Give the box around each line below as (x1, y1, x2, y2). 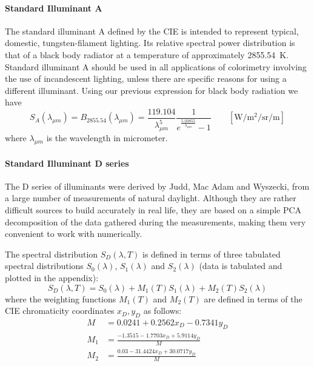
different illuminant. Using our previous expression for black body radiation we (5, 84, 298, 96)
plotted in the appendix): (5, 271, 99, 284)
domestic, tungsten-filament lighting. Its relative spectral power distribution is (5, 36, 295, 49)
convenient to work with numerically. (5, 227, 142, 240)
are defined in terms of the (204, 292, 302, 305)
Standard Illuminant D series (5, 156, 129, 169)
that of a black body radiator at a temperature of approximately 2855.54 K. (5, 48, 289, 61)
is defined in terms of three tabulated (142, 247, 281, 260)
